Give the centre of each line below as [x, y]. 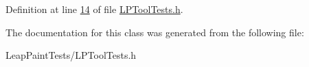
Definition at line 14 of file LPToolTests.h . [94, 9]
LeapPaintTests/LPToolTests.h [71, 55]
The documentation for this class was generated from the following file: [155, 32]
